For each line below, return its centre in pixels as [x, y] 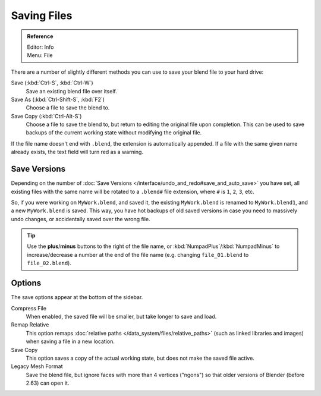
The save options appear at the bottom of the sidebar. [77, 297]
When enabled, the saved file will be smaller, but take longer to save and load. [121, 316]
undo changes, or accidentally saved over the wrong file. [81, 219]
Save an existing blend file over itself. [71, 91]
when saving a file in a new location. [70, 341]
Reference [40, 36]
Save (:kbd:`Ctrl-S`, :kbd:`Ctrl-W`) [52, 83]
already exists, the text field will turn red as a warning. [77, 152]
